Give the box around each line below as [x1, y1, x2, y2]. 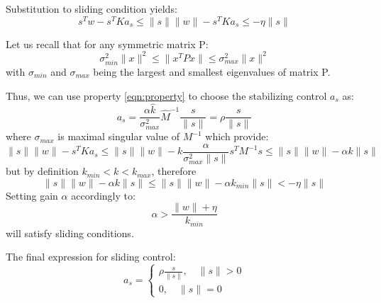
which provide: [205, 129, 269, 144]
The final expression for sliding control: [6, 249, 176, 264]
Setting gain [6, 188, 58, 202]
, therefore [151, 164, 197, 178]
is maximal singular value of [57, 129, 180, 144]
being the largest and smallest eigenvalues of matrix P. [93, 64, 331, 79]
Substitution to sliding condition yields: [6, 1, 177, 16]
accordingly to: [71, 188, 136, 202]
